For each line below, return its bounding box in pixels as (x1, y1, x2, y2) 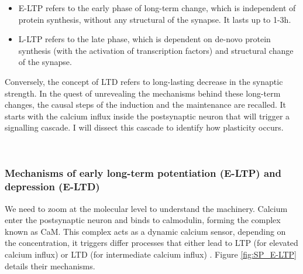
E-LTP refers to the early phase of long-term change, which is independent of (18, 2, 296, 13)
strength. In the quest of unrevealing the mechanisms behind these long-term (5, 87, 281, 99)
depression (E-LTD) (5, 179, 100, 194)
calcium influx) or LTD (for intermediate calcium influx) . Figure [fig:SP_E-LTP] (5, 248, 297, 261)
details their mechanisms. (5, 259, 95, 272)
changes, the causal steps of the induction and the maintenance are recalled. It (5, 98, 287, 111)
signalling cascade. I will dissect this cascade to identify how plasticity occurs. (5, 121, 284, 133)
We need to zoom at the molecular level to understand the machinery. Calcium (5, 202, 288, 214)
